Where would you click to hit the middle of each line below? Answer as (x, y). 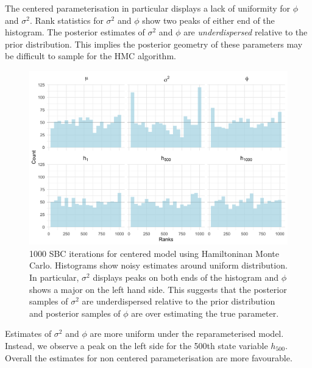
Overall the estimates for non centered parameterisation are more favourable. (149, 357)
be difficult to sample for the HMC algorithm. (90, 56)
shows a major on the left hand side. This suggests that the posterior (158, 289)
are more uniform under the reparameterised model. (187, 334)
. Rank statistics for (66, 20)
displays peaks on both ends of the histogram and (186, 277)
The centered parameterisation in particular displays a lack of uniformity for (147, 8)
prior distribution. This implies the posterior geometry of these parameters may (154, 44)
